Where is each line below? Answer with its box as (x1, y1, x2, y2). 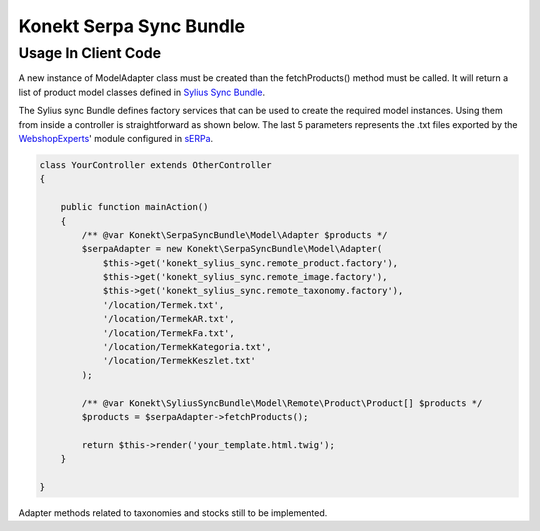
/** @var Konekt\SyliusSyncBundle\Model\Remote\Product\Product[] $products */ (81, 397, 483, 409)
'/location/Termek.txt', (102, 299, 225, 310)
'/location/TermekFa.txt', (102, 327, 235, 339)
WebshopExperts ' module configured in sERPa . (18, 132, 214, 144)
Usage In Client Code (18, 44, 162, 62)
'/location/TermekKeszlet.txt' (102, 355, 257, 367)
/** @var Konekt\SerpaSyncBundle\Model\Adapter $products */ (81, 229, 388, 240)
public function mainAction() (60, 201, 209, 213)
